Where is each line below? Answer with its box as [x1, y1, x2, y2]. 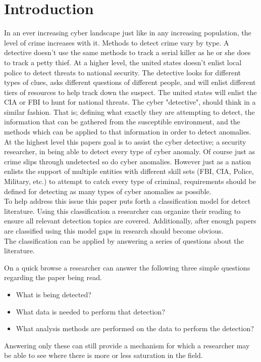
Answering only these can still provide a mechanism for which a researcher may [4, 340, 250, 350]
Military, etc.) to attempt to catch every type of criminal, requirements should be [4, 176, 256, 187]
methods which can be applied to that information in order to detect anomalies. [4, 126, 251, 137]
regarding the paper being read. [4, 272, 102, 283]
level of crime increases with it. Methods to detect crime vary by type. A [4, 37, 229, 48]
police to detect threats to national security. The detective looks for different [4, 67, 241, 77]
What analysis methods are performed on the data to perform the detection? [16, 323, 254, 334]
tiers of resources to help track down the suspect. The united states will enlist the [4, 86, 257, 97]
